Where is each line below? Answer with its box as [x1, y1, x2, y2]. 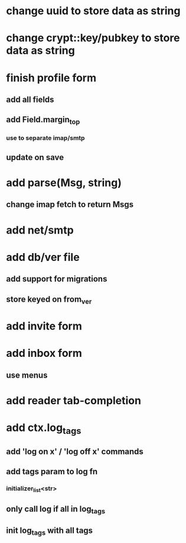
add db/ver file [6, 250, 80, 264]
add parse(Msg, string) [6, 176, 122, 190]
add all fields [6, 94, 54, 104]
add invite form [6, 319, 83, 333]
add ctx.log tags [6, 421, 81, 436]
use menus [6, 370, 48, 380]
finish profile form [6, 71, 97, 84]
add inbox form [6, 347, 83, 360]
